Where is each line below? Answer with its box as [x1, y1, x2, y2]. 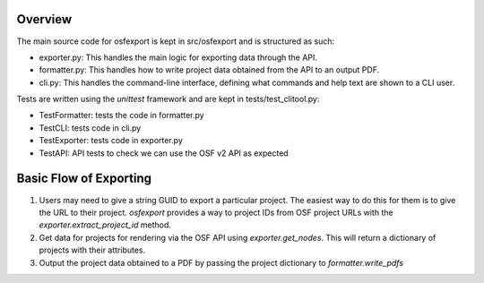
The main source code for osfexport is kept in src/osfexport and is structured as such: [16, 36, 335, 47]
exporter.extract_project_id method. [39, 219, 172, 230]
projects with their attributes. [39, 244, 146, 255]
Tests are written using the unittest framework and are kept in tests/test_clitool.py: [16, 94, 320, 105]
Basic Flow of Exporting [16, 171, 152, 186]
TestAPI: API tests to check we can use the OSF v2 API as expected [39, 148, 289, 159]
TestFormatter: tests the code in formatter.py [39, 110, 205, 121]
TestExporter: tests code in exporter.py [39, 135, 184, 146]
